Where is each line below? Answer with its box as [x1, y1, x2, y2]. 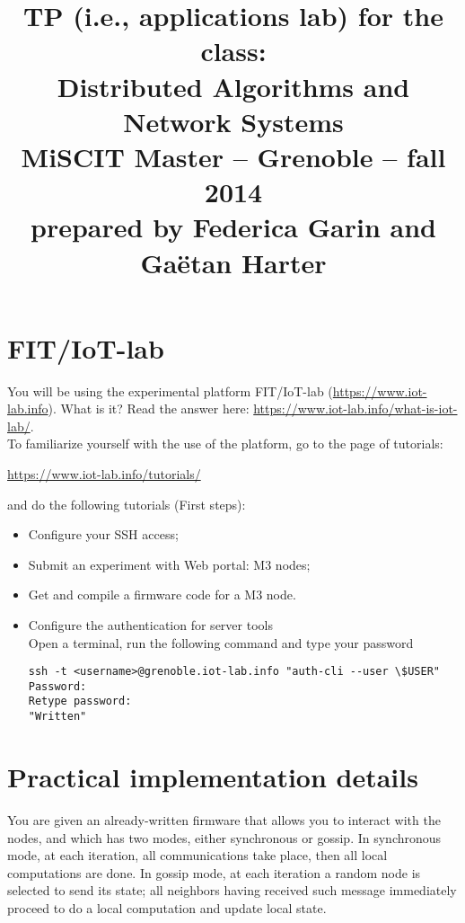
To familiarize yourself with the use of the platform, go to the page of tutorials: [7, 434, 443, 453]
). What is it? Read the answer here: [48, 399, 250, 418]
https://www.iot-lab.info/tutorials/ [7, 465, 201, 483]
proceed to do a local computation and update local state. [7, 898, 327, 917]
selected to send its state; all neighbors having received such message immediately [7, 881, 457, 900]
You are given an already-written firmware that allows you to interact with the [7, 810, 441, 829]
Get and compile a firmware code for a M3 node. [28, 585, 296, 604]
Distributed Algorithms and [57, 67, 410, 104]
